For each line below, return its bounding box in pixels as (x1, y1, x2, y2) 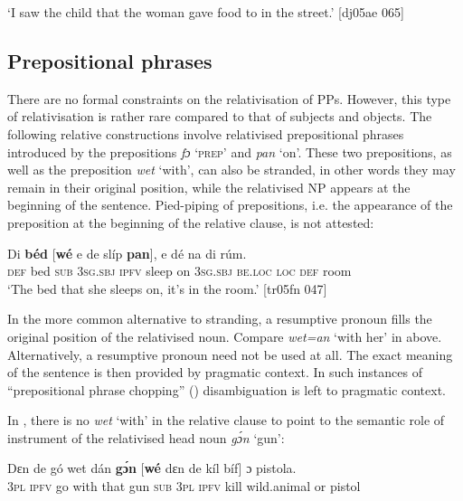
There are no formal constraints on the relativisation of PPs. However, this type (7, 89, 451, 108)
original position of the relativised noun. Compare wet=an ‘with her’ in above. (7, 326, 442, 345)
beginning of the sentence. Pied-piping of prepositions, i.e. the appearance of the (7, 195, 453, 214)
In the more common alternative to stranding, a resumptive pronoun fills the (7, 309, 432, 328)
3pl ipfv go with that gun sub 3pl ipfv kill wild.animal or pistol (7, 477, 361, 496)
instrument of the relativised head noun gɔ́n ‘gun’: (7, 428, 285, 447)
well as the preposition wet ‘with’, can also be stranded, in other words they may (7, 160, 456, 179)
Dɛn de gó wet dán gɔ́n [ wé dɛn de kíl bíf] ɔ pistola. (7, 458, 297, 477)
